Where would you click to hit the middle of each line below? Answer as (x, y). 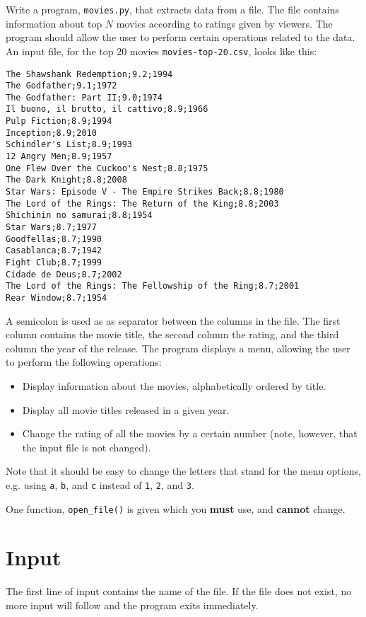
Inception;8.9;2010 (51, 133)
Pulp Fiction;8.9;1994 (59, 121)
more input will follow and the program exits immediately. (132, 605)
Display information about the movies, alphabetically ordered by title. (174, 386)
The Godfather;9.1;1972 (61, 86)
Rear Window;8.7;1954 (57, 298)
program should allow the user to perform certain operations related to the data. (181, 37)
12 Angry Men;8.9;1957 (59, 157)
